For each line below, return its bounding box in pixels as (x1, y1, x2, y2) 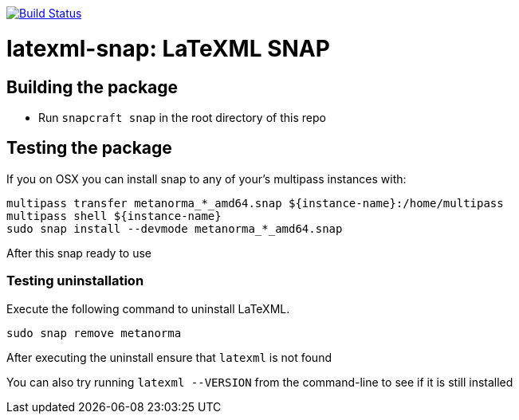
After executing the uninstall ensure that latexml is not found (6, 350, 332, 364)
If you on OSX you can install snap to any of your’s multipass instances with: (6, 171, 407, 186)
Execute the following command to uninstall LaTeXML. (6, 301, 290, 316)
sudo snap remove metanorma (6, 326, 182, 340)
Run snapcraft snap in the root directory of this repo (38, 110, 326, 124)
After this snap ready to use (6, 245, 152, 260)
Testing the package (6, 138, 172, 159)
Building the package (6, 77, 179, 97)
